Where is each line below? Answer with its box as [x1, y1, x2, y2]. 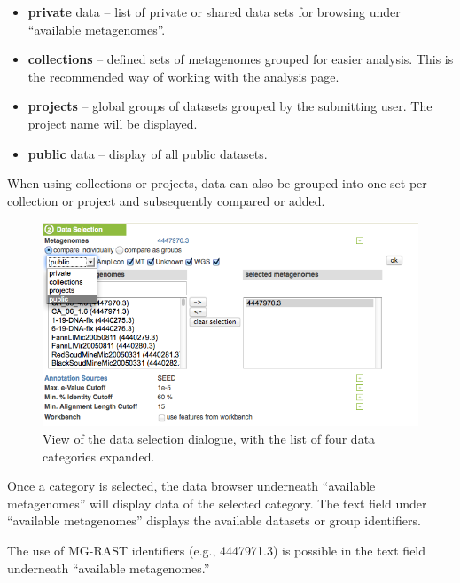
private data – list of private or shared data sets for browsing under [27, 3, 401, 20]
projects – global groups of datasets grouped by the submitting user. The [27, 97, 433, 115]
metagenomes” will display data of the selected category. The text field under [7, 493, 427, 512]
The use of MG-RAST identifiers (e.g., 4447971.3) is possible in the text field [7, 541, 426, 560]
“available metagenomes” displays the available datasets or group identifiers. [7, 511, 421, 530]
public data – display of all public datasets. [27, 144, 268, 162]
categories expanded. [43, 446, 155, 465]
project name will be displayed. [27, 114, 198, 132]
